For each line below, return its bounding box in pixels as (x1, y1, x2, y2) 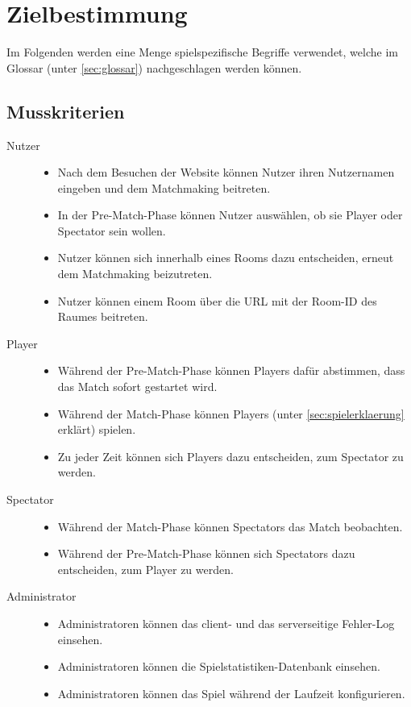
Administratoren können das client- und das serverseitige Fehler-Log (57, 614, 395, 631)
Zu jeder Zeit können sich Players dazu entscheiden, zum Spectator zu (57, 447, 404, 464)
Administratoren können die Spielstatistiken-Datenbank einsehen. (57, 658, 380, 675)
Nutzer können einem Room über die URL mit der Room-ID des (57, 292, 377, 309)
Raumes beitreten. (57, 308, 148, 325)
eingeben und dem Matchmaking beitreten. (57, 179, 271, 196)
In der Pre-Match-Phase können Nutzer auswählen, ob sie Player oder (57, 206, 403, 223)
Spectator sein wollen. (57, 222, 166, 239)
